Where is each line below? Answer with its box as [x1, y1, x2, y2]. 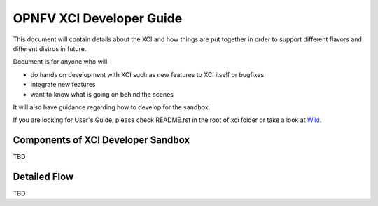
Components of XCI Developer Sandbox [13, 134, 190, 146]
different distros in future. [13, 44, 87, 53]
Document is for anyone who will [13, 57, 108, 66]
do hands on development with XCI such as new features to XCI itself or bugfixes [30, 70, 265, 78]
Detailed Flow [13, 171, 74, 182]
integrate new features [30, 81, 96, 89]
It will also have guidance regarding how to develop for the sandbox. [13, 102, 211, 111]
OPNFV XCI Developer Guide [13, 11, 183, 26]
